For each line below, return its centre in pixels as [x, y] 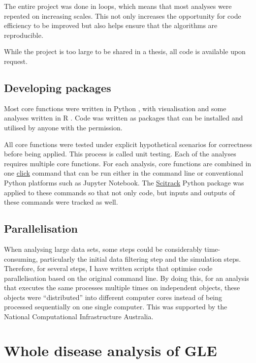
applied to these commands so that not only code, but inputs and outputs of [120, 192]
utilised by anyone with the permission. [63, 127]
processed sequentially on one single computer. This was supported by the [116, 307]
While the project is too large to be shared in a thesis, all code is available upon [125, 51]
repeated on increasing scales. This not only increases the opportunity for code [123, 15]
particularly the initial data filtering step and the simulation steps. [141, 258]
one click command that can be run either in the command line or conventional [124, 173]
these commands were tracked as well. [61, 202]
